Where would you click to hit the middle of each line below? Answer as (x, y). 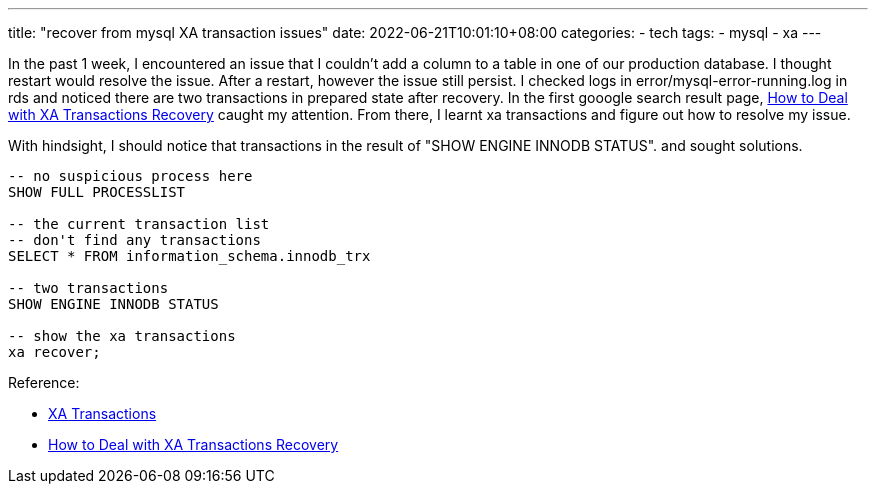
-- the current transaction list (139, 224)
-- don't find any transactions (134, 240)
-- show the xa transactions (122, 336)
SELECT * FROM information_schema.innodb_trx (189, 256)
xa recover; (54, 352)
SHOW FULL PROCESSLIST (97, 192)
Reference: (44, 382)
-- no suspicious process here (130, 176)
